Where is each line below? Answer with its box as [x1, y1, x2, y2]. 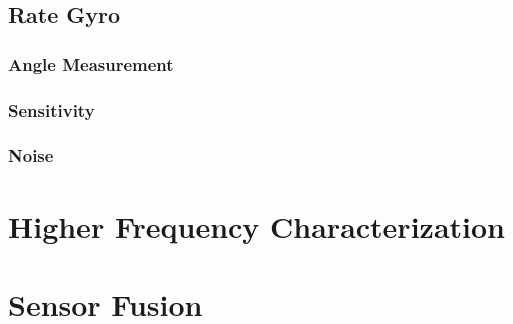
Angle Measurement [8, 51, 174, 76]
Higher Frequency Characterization [8, 205, 505, 246]
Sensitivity [8, 97, 95, 122]
